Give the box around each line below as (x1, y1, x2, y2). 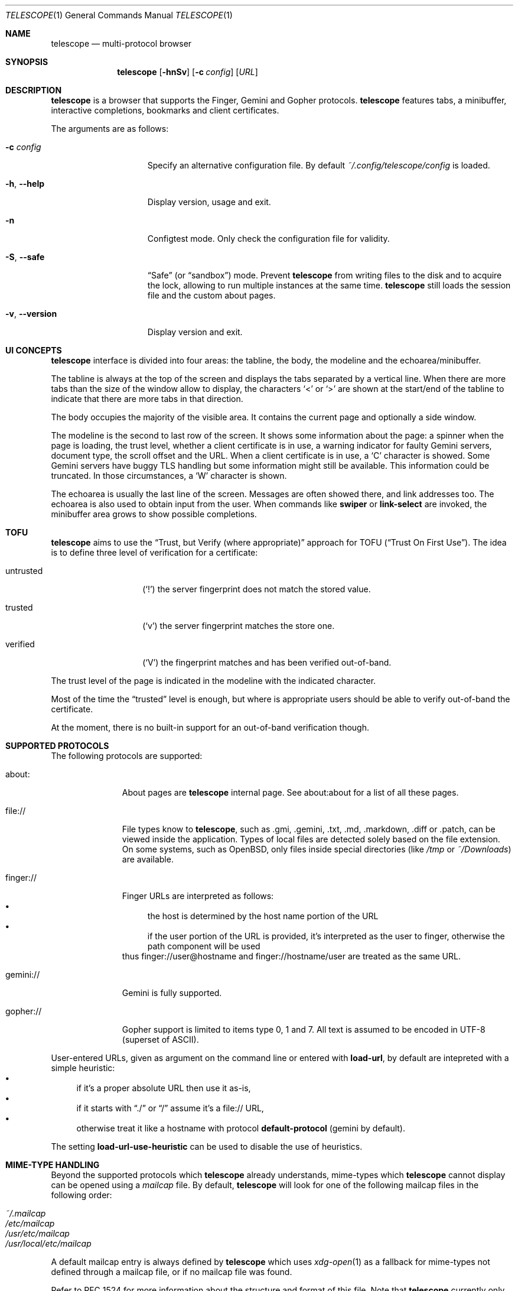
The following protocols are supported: (51, 751, 203, 761)
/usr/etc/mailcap (5, 1228, 70, 1238)
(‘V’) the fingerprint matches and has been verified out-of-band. (142, 657, 392, 667)
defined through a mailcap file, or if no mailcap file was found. (51, 1267, 292, 1277)
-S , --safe (5, 252, 45, 262)
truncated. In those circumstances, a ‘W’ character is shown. (51, 471, 287, 481)
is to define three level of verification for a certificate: (51, 547, 258, 557)
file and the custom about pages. (147, 290, 276, 300)
